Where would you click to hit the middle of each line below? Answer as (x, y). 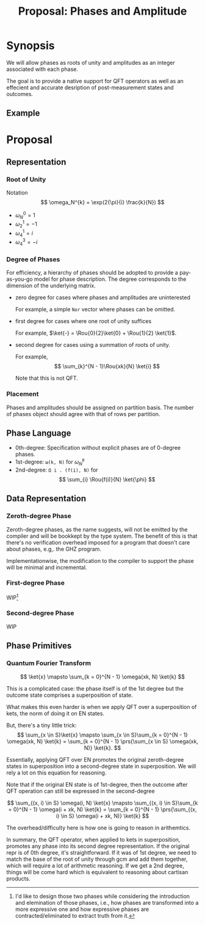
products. (18, 879)
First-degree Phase (36, 583)
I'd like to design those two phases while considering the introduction (103, 896)
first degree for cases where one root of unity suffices (83, 321)
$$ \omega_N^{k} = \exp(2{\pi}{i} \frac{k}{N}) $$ (103, 202)
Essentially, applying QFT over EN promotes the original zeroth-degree (95, 759)
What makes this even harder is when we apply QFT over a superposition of (102, 707)
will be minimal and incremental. (47, 567)
